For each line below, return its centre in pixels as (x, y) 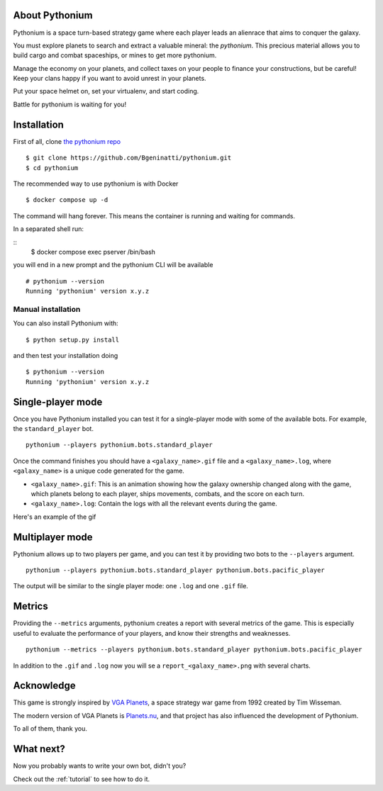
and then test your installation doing (66, 355)
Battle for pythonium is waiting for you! (70, 104)
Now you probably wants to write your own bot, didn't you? (100, 766)
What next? (39, 749)
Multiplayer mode (53, 537)
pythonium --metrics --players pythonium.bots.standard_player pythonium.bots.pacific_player (194, 650)
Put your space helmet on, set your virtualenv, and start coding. (106, 91)
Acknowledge (44, 686)
